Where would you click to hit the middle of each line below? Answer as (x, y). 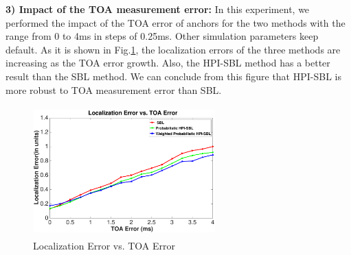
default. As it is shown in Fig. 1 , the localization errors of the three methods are (173, 49)
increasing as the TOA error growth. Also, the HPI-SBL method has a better (168, 63)
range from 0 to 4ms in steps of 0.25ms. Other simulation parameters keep (162, 36)
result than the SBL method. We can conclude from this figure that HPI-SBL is (173, 76)
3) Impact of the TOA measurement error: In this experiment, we (158, 9)
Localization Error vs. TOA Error (104, 245)
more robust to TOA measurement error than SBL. (114, 89)
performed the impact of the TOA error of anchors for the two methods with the (175, 22)
